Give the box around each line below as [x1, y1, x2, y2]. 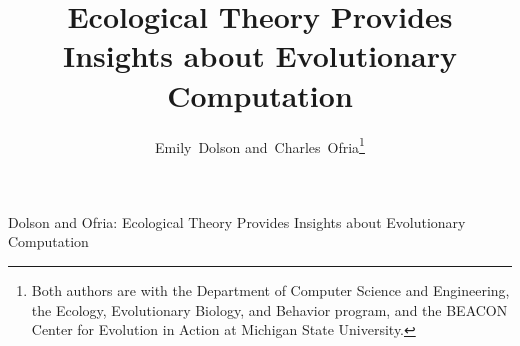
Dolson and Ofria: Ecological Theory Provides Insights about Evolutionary [8, 211, 466, 232]
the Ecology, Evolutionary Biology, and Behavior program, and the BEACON [31, 299, 508, 320]
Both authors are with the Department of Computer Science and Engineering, [31, 279, 510, 300]
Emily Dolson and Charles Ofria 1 [155, 133, 365, 157]
